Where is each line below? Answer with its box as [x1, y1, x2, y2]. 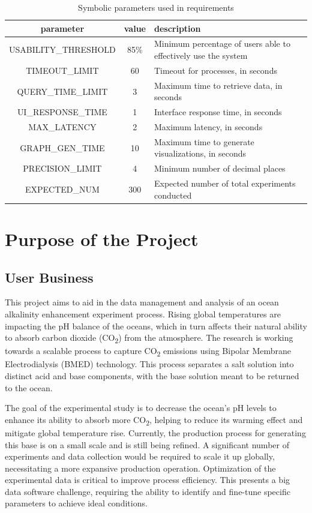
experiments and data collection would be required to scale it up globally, [5, 450, 275, 463]
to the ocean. [5, 381, 53, 394]
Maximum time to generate [154, 135, 254, 148]
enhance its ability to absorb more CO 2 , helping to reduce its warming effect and [5, 413, 303, 427]
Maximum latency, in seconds [154, 121, 263, 133]
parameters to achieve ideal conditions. [5, 497, 148, 509]
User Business [5, 268, 94, 286]
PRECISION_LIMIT [23, 162, 102, 175]
